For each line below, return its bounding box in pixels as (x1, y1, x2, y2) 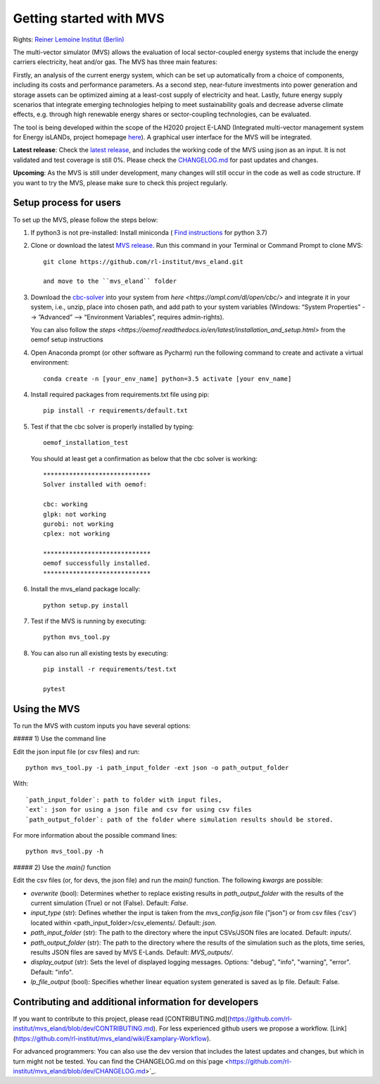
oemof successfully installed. (43, 560, 151, 567)
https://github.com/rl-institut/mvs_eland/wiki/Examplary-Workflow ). (15, 1034, 211, 1042)
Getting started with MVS (13, 11, 165, 26)
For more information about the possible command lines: (13, 831, 177, 840)
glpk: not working (43, 510, 107, 518)
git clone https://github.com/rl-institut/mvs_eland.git (43, 258, 244, 265)
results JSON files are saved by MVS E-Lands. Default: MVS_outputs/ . (30, 947, 234, 957)
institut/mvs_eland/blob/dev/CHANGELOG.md (13, 1066, 146, 1075)
